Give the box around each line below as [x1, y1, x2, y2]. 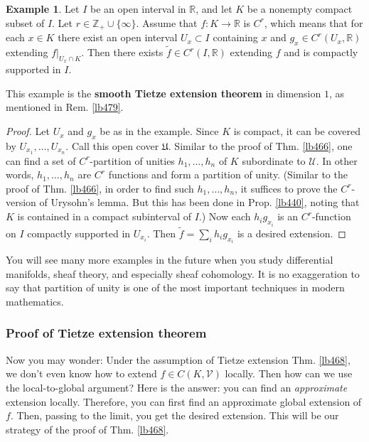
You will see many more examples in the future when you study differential [6, 252, 333, 267]
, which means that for [264, 15, 363, 30]
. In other [316, 153, 358, 168]
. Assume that [136, 15, 198, 30]
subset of [6, 15, 45, 30]
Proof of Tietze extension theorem [6, 324, 207, 342]
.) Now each [198, 209, 251, 224]
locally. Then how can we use [225, 366, 353, 381]
